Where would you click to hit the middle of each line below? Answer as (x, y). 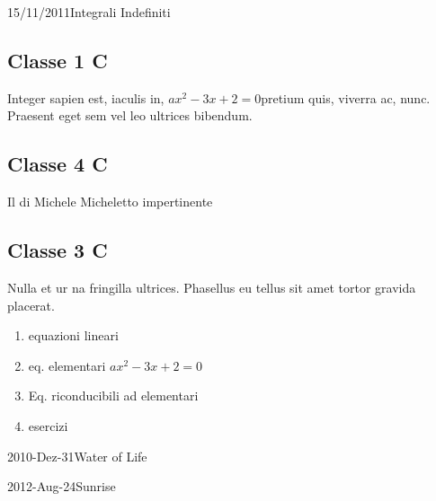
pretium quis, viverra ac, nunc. (346, 97)
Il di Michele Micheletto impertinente (110, 202)
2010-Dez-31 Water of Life (77, 456)
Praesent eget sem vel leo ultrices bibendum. (130, 115)
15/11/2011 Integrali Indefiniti (89, 12)
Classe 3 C (58, 250)
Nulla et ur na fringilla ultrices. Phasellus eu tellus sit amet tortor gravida (212, 287)
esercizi (48, 425)
